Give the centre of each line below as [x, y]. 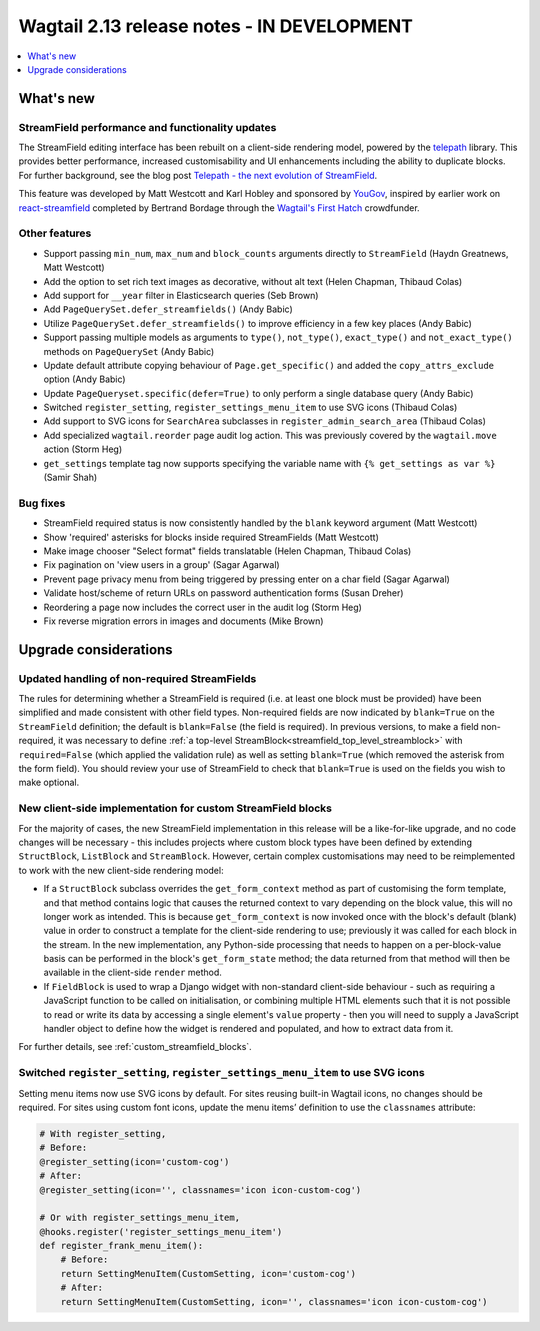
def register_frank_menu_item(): [121, 1246]
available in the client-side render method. [132, 972]
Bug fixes [42, 503]
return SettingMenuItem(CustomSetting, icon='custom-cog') [208, 1273]
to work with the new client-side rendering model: [121, 870]
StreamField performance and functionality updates [147, 127]
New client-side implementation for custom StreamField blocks [175, 808]
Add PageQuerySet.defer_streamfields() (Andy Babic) [168, 309]
